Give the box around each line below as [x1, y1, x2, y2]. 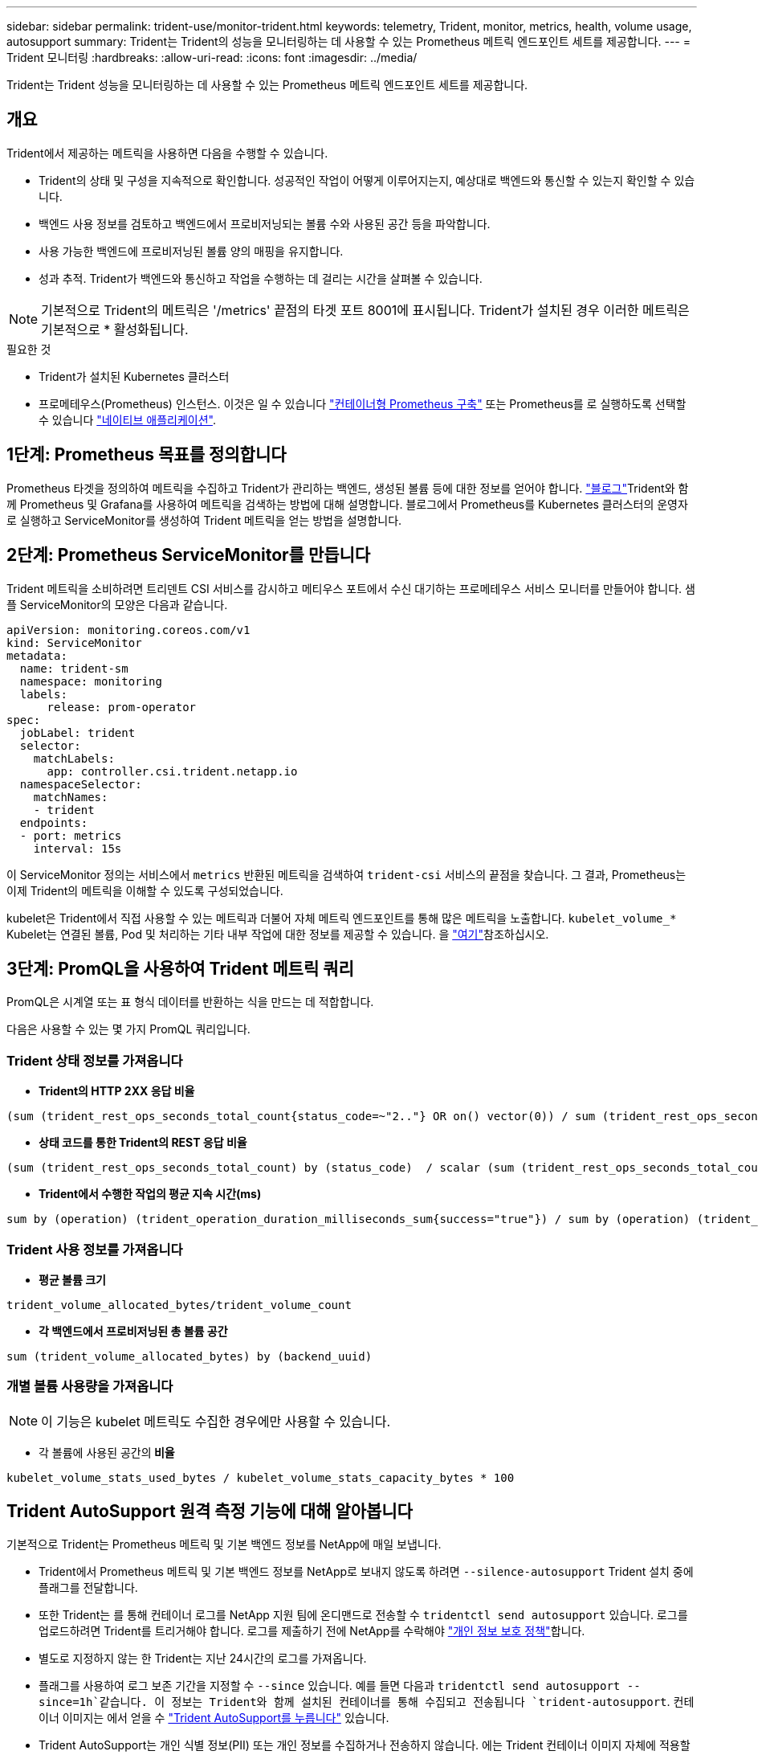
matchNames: [33, 790, 108, 804]
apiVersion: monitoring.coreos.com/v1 [6, 623, 251, 636]
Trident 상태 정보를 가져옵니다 [6, 1052, 183, 1069]
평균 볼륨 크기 [39, 1272, 106, 1287]
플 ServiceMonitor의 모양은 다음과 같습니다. [6, 597, 228, 612]
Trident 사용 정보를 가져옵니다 [6, 1241, 183, 1258]
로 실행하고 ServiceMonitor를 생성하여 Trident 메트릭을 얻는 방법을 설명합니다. [6, 513, 402, 527]
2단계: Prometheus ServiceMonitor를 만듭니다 [6, 545, 371, 566]
